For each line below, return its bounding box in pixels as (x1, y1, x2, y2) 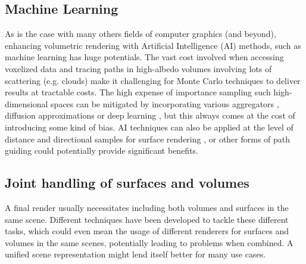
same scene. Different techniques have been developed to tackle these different (5, 213, 289, 225)
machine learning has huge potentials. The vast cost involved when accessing (5, 51, 284, 63)
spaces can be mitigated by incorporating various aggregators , (51, 97, 279, 110)
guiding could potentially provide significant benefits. (5, 144, 198, 157)
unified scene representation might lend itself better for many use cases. (5, 248, 266, 260)
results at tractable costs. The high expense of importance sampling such (5, 86, 271, 98)
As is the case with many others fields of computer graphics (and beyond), (5, 27, 276, 40)
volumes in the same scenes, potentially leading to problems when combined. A (5, 236, 293, 249)
